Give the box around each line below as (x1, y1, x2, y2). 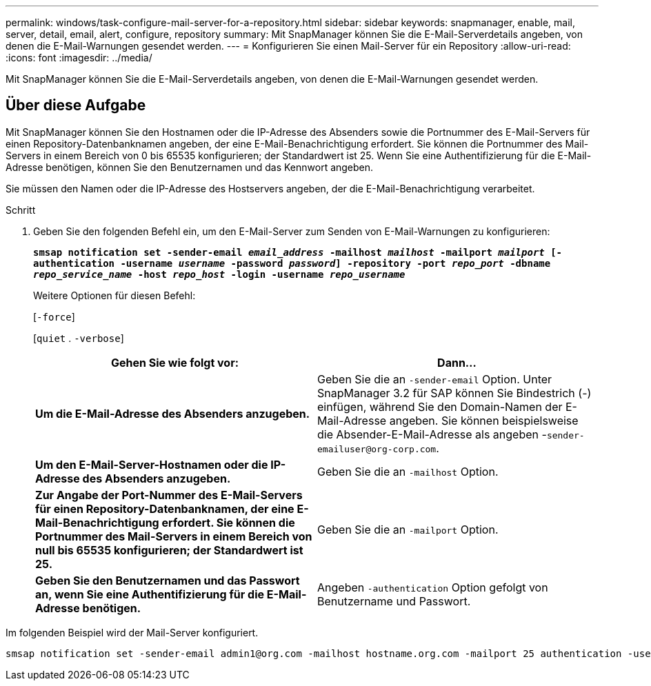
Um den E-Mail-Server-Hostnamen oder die (35, 457, 268, 472)
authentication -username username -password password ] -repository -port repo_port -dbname (33, 257, 551, 269)
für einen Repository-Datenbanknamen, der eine (35, 501, 294, 516)
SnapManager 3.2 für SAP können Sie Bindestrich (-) (317, 385, 592, 400)
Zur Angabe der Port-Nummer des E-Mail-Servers (35, 487, 303, 502)
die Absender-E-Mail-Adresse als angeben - (317, 427, 547, 441)
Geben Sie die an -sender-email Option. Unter (317, 372, 552, 386)
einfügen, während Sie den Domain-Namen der (317, 399, 563, 414)
